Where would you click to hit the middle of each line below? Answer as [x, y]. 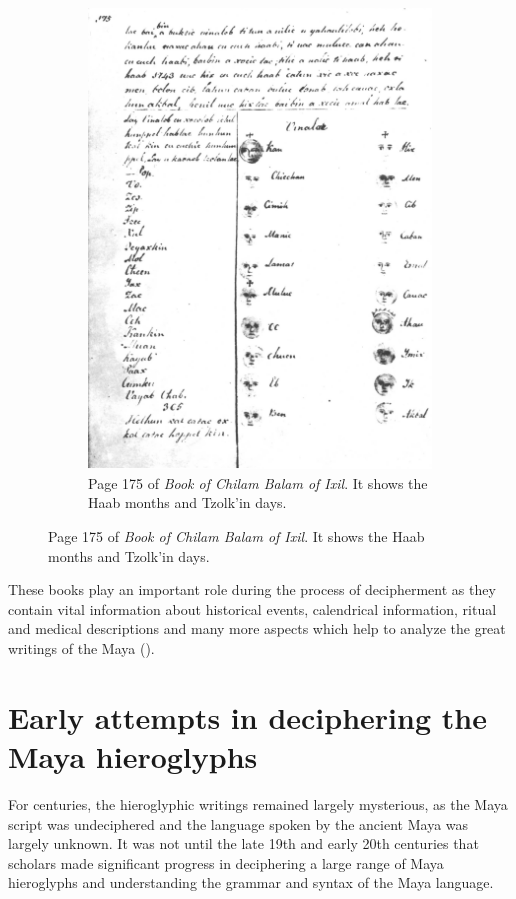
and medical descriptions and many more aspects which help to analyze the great [257, 628]
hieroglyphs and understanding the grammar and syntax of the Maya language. [251, 882]
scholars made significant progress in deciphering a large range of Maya [226, 862]
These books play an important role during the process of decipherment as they [252, 589]
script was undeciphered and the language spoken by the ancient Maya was [238, 823]
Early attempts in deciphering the [247, 716]
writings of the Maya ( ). [81, 648]
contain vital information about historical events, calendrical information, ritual [252, 608]
